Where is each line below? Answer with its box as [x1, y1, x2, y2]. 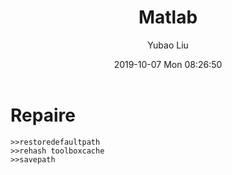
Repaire [10, 104, 76, 126]
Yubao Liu [147, 39, 189, 51]
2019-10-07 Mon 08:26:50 [113, 58, 223, 70]
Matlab [138, 6, 198, 29]
